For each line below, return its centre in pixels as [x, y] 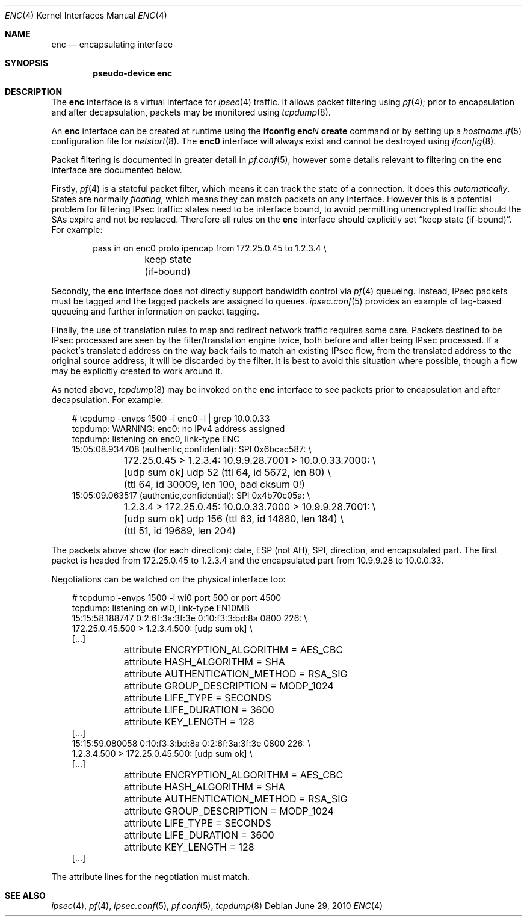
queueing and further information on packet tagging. [156, 311]
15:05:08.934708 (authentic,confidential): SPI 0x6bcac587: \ [192, 449]
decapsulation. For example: [107, 400]
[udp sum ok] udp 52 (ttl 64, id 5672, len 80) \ [227, 472]
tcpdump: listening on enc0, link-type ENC [156, 439]
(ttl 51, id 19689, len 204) [180, 531]
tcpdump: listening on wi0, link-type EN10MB [161, 608]
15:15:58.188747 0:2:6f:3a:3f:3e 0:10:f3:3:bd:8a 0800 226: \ [190, 618]
